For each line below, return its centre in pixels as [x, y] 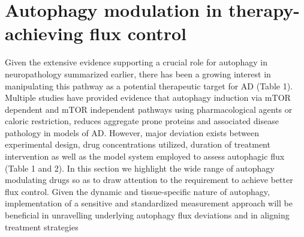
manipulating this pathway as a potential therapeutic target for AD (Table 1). [149, 85]
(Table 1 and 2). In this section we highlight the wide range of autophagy [140, 168]
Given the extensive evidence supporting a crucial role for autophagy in [136, 62]
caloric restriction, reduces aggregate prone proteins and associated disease [142, 121]
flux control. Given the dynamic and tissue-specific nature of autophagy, [137, 191]
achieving [44, 33]
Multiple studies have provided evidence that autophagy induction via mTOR [148, 97]
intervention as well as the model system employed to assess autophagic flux [145, 156]
